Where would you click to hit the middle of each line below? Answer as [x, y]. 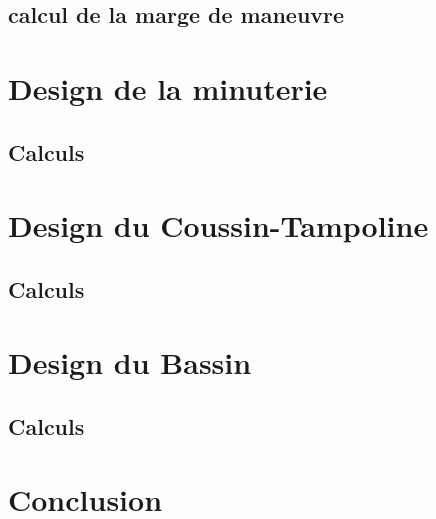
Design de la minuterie [168, 87]
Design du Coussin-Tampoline [218, 225]
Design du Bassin [130, 362]
